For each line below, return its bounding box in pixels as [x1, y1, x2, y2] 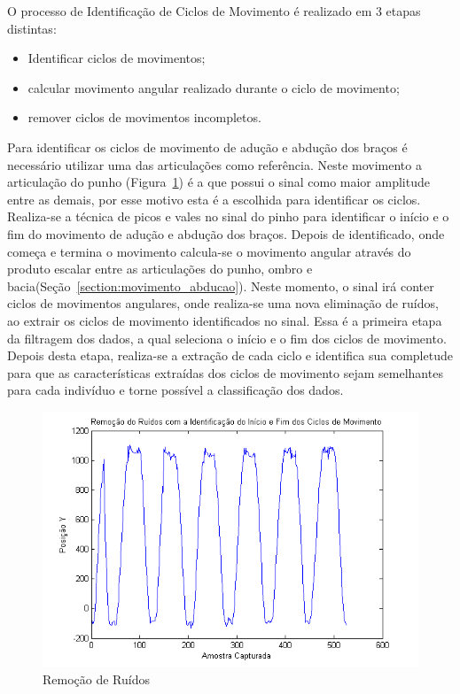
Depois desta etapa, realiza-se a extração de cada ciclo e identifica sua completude [7, 346, 453, 365]
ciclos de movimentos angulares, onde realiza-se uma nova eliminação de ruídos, [7, 294, 439, 312]
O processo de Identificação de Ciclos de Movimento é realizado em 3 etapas [7, 2, 421, 19]
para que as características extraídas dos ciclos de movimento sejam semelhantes [7, 363, 443, 382]
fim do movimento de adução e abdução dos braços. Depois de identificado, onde [7, 224, 445, 243]
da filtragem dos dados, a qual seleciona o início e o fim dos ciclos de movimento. [7, 328, 447, 347]
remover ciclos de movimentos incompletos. [27, 108, 261, 127]
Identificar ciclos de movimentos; [27, 49, 206, 67]
